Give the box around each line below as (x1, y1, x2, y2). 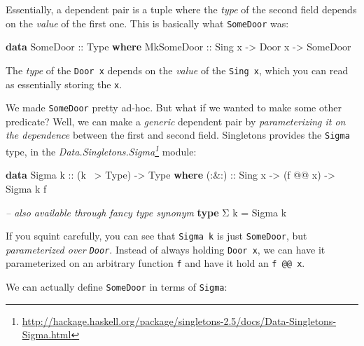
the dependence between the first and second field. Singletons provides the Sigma (6, 127, 350, 142)
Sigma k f (6, 181, 47, 195)
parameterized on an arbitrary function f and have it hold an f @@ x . (6, 256, 305, 270)
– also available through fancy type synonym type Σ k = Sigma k (6, 205, 287, 219)
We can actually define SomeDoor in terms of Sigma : (6, 279, 227, 294)
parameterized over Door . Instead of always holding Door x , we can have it (6, 242, 325, 256)
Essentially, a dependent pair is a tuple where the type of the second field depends (6, 2, 357, 16)
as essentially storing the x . (6, 76, 122, 91)
